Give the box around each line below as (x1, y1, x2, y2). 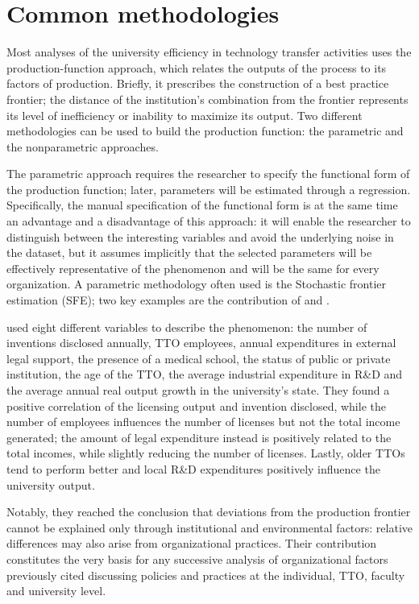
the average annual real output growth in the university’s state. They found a (6, 382, 390, 398)
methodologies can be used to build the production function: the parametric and (6, 122, 404, 139)
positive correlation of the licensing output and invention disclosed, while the (6, 397, 386, 414)
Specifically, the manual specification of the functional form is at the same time (6, 197, 398, 213)
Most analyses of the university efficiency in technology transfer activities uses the (6, 43, 412, 60)
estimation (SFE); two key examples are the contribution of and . (6, 292, 330, 308)
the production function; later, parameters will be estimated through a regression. (6, 180, 411, 197)
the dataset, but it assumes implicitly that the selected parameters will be (6, 244, 372, 261)
